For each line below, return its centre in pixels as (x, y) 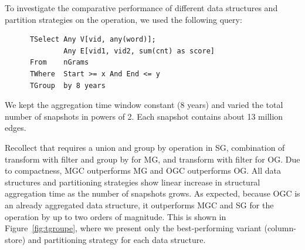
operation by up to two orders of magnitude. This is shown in (116, 216)
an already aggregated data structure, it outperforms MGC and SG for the (139, 205)
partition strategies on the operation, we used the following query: (123, 19)
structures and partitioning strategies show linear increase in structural (133, 182)
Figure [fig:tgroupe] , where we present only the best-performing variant (133, 228)
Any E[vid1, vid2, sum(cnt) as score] (139, 51)
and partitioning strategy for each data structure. (117, 239)
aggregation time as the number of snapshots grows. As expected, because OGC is (152, 193)
